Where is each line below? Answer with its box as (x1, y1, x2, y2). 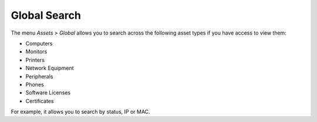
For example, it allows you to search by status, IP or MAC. (11, 109, 150, 116)
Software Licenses (25, 89, 71, 96)
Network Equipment (25, 65, 74, 72)
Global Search (11, 9, 82, 22)
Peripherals (25, 73, 53, 80)
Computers (25, 40, 53, 47)
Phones (25, 81, 44, 88)
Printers (25, 56, 45, 63)
